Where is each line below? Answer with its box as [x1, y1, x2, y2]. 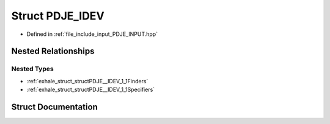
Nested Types [11, 64, 54, 73]
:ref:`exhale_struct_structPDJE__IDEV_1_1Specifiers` [26, 86, 155, 94]
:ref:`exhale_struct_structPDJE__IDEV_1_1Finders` [26, 77, 148, 84]
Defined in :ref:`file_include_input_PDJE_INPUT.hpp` [26, 30, 158, 38]
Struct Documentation [11, 102, 98, 112]
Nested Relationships [11, 46, 95, 57]
